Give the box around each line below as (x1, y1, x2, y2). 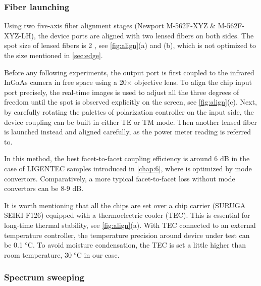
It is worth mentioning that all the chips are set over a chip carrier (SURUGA (4, 200, 246, 210)
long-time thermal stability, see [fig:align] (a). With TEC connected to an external (4, 219, 256, 230)
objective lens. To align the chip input (134, 77, 252, 87)
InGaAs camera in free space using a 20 (4, 77, 127, 87)
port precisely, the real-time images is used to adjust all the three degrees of (4, 86, 239, 97)
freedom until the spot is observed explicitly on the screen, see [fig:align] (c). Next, (4, 97, 257, 107)
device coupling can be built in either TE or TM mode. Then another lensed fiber (4, 116, 257, 127)
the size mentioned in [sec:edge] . (4, 50, 103, 60)
